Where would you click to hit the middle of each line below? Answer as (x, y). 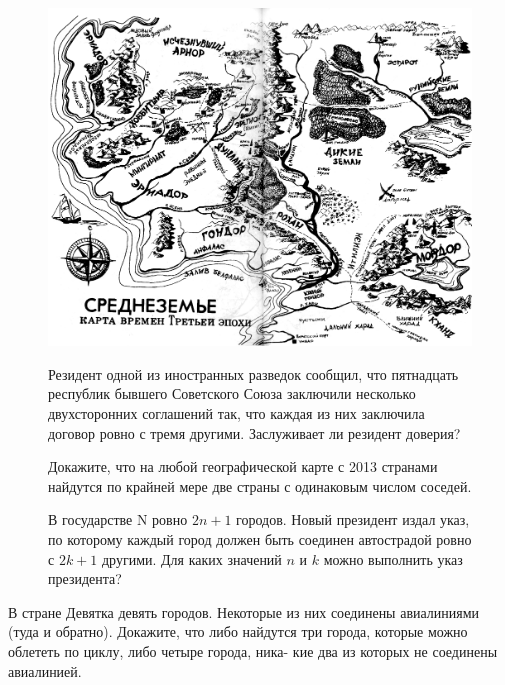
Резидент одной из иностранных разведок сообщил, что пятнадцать (253, 373)
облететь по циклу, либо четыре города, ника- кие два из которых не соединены (253, 651)
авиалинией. (45, 670)
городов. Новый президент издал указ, (353, 519)
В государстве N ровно (118, 519)
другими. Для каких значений (191, 558)
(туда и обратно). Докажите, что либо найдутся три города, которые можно (238, 631)
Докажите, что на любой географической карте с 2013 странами (243, 466)
